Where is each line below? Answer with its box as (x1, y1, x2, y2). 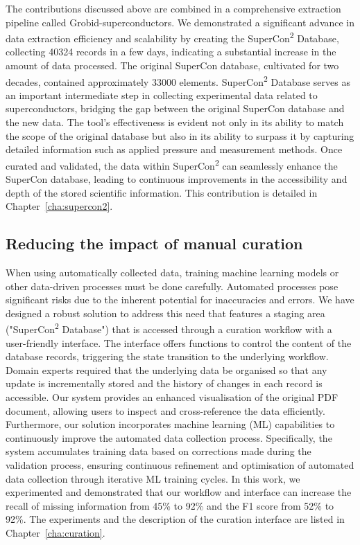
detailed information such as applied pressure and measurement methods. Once (6, 142, 343, 157)
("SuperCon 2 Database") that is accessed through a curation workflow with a (6, 320, 332, 337)
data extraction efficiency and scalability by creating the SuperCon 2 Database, (6, 29, 339, 45)
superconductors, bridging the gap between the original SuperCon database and (6, 101, 345, 116)
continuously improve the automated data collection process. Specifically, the (6, 430, 332, 445)
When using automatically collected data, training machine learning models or (6, 265, 339, 280)
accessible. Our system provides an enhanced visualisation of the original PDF (6, 390, 338, 404)
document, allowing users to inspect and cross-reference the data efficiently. (6, 403, 325, 418)
